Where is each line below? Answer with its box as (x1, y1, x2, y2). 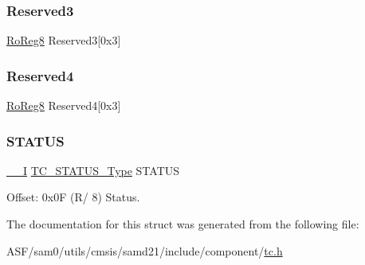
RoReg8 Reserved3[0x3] (6, 32, 121, 49)
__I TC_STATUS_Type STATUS (6, 162, 180, 178)
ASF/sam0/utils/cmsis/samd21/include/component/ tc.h (6, 242, 283, 259)
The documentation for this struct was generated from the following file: (6, 216, 359, 232)
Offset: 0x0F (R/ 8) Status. (6, 189, 140, 205)
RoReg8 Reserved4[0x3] (6, 97, 121, 114)
